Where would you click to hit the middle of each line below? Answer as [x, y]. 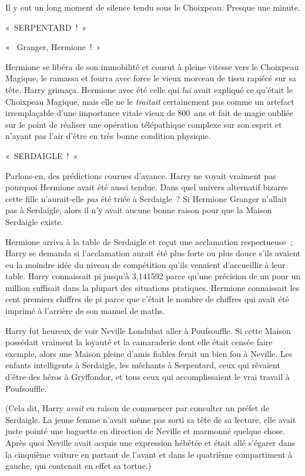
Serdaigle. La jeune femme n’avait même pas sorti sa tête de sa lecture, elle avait [151, 419]
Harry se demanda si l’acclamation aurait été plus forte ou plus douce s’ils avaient [153, 253]
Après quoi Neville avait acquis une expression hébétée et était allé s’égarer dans [150, 442]
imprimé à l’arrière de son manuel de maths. [85, 311]
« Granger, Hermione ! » [53, 47]
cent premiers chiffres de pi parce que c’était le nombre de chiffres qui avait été [147, 299]
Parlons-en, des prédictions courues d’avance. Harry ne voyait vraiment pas [141, 175]
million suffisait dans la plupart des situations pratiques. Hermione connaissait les [152, 287]
